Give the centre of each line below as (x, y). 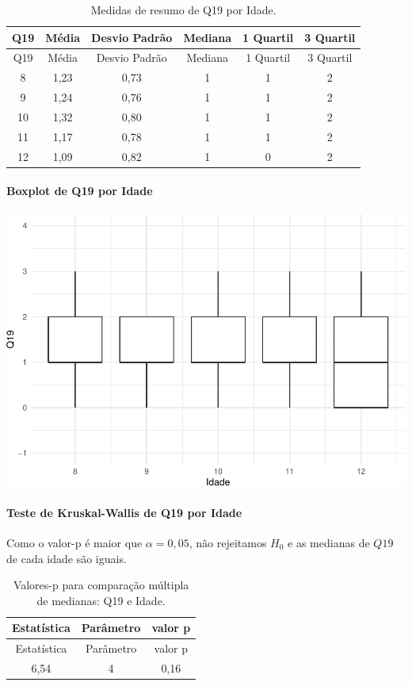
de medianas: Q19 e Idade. (101, 600)
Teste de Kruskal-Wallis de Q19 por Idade (124, 512)
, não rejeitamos (228, 542)
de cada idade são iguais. (67, 558)
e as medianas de (329, 542)
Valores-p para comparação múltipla (101, 585)
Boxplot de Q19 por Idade (80, 191)
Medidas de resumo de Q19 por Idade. (183, 10)
